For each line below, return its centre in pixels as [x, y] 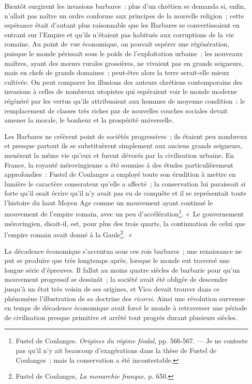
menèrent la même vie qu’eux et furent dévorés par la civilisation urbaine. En [119, 155]
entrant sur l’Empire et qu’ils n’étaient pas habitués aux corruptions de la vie [119, 34]
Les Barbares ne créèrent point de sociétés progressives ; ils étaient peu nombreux [126, 136]
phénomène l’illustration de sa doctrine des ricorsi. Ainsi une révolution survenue [125, 298]
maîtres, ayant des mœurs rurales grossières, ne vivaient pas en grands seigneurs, [124, 63]
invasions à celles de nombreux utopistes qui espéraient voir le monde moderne [121, 91]
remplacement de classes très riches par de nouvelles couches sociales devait [116, 110]
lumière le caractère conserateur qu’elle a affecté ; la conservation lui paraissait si [125, 183]
